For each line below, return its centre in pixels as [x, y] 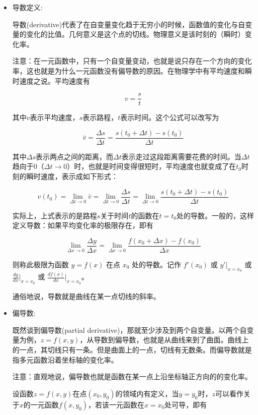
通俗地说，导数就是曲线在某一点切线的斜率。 [86, 296]
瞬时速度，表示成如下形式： [72, 176]
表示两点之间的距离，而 [75, 156]
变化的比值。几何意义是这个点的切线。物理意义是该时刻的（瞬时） [136, 34]
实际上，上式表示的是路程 [55, 215]
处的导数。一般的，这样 [215, 215]
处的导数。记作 [157, 264]
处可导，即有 [186, 404]
